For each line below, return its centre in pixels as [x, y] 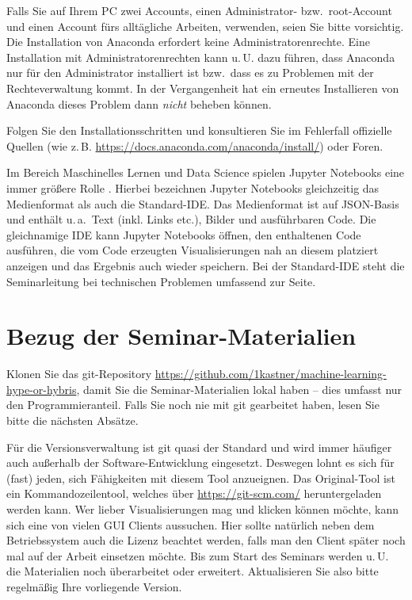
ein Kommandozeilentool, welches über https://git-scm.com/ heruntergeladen [194, 493]
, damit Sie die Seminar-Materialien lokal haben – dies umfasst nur [239, 389]
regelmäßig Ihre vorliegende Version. [94, 586]
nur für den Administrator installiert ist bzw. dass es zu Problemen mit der [190, 73]
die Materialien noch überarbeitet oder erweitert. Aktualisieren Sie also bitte [193, 571]
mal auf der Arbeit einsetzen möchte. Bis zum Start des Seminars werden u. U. [198, 555]
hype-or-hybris [42, 389]
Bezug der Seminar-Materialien [181, 336]
